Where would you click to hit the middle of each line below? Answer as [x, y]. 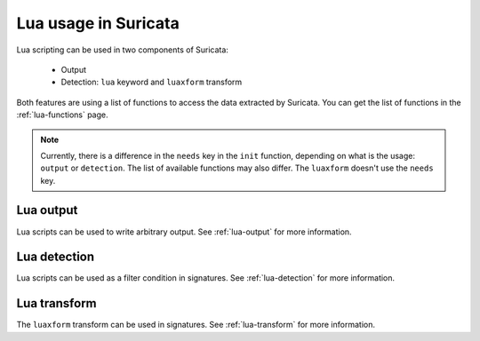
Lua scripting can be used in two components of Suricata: [122, 50]
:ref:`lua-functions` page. [62, 115]
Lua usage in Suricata [98, 23]
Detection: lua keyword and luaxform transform [152, 82]
